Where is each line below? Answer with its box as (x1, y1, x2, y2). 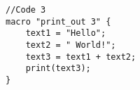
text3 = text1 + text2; (25, 51, 136, 62)
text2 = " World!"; (25, 39, 116, 50)
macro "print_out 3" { (6, 16, 111, 27)
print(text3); (25, 63, 91, 74)
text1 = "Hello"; (25, 28, 106, 39)
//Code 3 (6, 5, 46, 15)
